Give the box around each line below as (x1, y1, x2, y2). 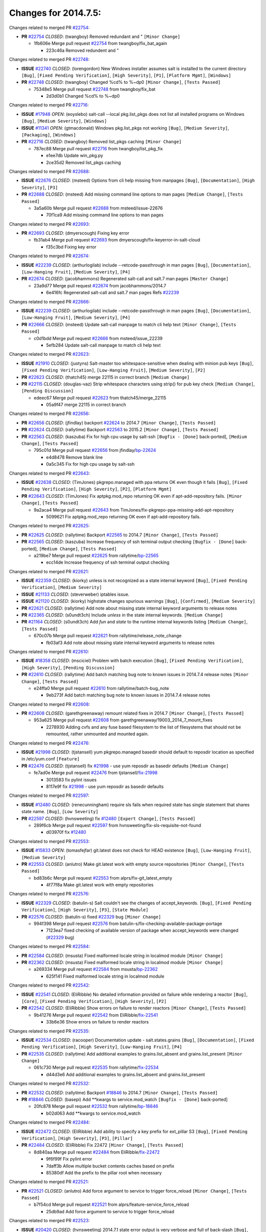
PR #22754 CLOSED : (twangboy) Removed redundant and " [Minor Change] (21, 34, 181, 39)
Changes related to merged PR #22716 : (9, 102, 89, 108)
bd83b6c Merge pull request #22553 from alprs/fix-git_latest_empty (33, 875, 172, 881)
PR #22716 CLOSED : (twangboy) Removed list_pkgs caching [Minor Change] (21, 138, 182, 145)
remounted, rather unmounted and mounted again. (46, 731, 149, 737)
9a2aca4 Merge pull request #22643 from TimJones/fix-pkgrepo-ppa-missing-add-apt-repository (33, 507, 234, 513)
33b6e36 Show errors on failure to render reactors (46, 1019, 149, 1025)
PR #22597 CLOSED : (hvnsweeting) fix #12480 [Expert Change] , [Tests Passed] (21, 816, 196, 821)
